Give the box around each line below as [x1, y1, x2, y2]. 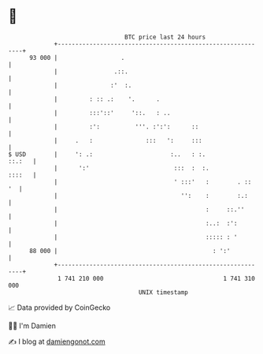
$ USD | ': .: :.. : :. [8, 150, 206, 158]
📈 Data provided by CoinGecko [8, 303, 111, 312]
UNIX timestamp [138, 288, 189, 296]
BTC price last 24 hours [124, 33, 206, 41]
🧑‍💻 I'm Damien [8, 321, 57, 330]
